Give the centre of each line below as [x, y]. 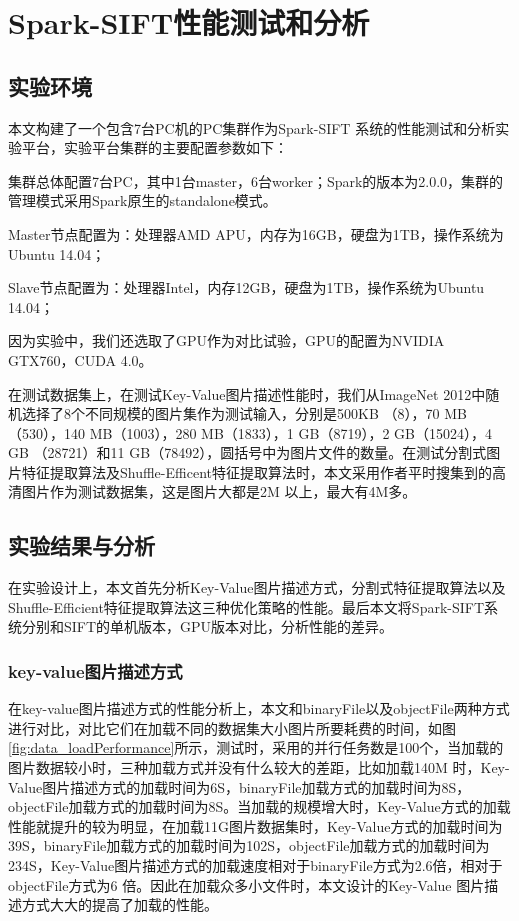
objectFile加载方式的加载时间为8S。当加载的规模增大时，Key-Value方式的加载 [259, 806]
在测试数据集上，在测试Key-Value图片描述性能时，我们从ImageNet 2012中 [247, 393]
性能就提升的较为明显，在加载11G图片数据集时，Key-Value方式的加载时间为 [255, 825]
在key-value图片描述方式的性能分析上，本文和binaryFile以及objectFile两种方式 [259, 708]
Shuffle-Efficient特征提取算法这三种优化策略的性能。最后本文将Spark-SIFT [246, 606]
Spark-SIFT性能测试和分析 [189, 22]
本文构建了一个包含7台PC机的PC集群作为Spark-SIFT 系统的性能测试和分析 [252, 127]
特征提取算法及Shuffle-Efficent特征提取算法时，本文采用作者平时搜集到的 [256, 471]
